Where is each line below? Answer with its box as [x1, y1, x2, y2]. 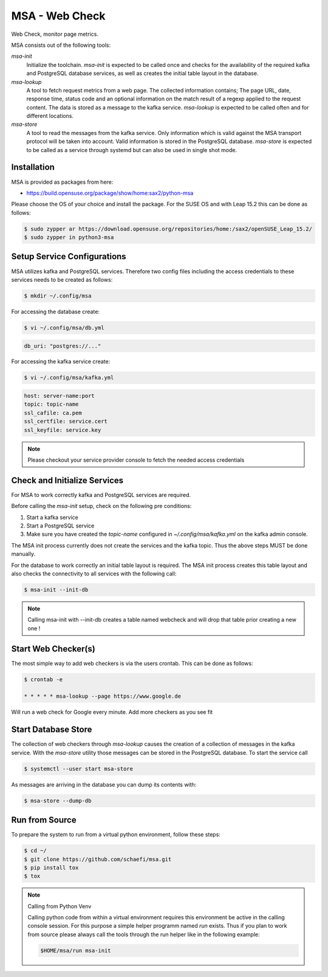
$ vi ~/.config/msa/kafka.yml [24, 374, 114, 381]
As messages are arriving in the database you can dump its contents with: [11, 781, 197, 788]
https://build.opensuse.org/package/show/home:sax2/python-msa [26, 189, 194, 196]
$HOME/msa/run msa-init [40, 947, 112, 954]
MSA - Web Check [11, 9, 106, 23]
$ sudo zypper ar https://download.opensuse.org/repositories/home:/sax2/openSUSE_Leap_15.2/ [24, 225, 313, 232]
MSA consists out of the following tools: [11, 41, 111, 49]
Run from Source [11, 815, 77, 826]
